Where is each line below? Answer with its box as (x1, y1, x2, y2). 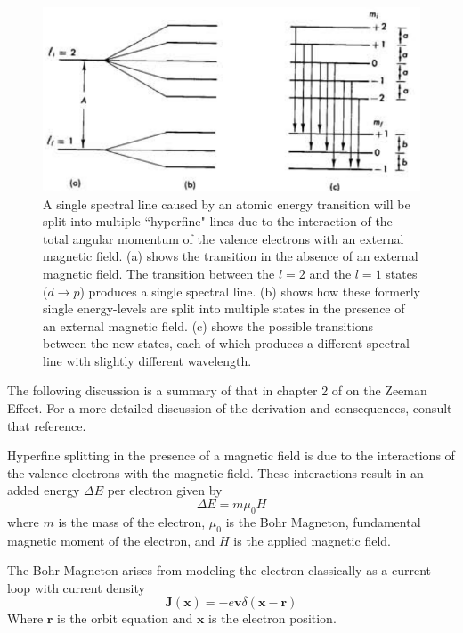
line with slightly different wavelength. (43, 351, 252, 369)
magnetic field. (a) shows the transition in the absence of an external (43, 247, 418, 265)
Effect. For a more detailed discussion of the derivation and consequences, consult (7, 399, 452, 418)
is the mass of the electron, (58, 512, 206, 531)
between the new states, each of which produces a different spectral (43, 334, 410, 353)
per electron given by (107, 481, 223, 499)
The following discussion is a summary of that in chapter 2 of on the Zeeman (7, 381, 427, 400)
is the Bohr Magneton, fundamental (225, 512, 421, 531)
